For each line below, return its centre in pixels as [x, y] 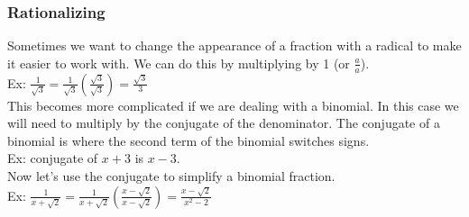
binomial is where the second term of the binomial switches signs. [189, 140]
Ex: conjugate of [53, 158]
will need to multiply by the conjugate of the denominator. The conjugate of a [224, 123]
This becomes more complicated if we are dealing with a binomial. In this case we [233, 105]
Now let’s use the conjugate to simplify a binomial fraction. [171, 176]
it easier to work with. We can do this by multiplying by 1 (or [179, 63]
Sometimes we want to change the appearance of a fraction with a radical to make [234, 45]
